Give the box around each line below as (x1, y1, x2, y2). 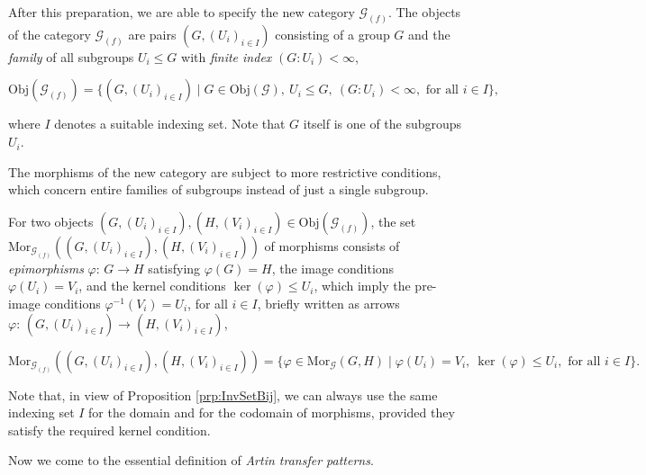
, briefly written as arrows (257, 294, 400, 313)
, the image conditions (271, 258, 395, 277)
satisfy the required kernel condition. (8, 420, 211, 439)
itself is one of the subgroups (303, 114, 462, 133)
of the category (8, 24, 91, 43)
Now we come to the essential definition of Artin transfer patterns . (8, 451, 374, 470)
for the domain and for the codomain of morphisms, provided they (88, 403, 455, 422)
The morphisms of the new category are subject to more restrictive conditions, (8, 162, 441, 181)
